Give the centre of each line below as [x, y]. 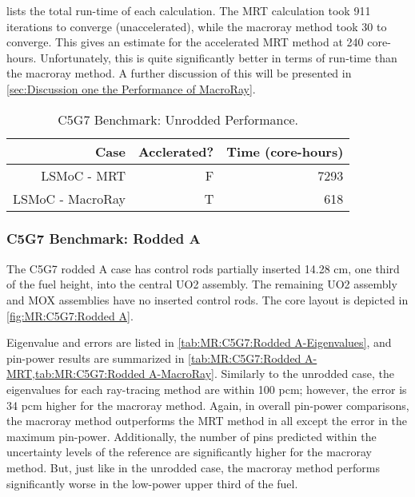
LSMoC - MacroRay [69, 198]
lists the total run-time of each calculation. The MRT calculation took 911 [189, 10]
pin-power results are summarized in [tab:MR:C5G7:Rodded [154, 358]
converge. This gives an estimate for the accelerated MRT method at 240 [185, 42]
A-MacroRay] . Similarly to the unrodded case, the [271, 374]
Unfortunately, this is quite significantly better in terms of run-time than [219, 57]
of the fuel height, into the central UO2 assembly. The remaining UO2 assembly [202, 284]
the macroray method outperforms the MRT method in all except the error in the [207, 421]
